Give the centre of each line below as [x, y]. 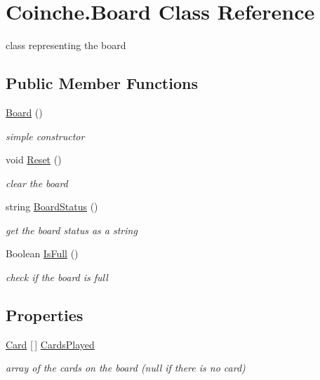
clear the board [37, 183]
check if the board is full [57, 277]
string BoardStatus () [52, 206]
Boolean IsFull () [42, 253]
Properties [45, 315]
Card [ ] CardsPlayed [50, 344]
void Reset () [34, 160]
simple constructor [45, 136]
